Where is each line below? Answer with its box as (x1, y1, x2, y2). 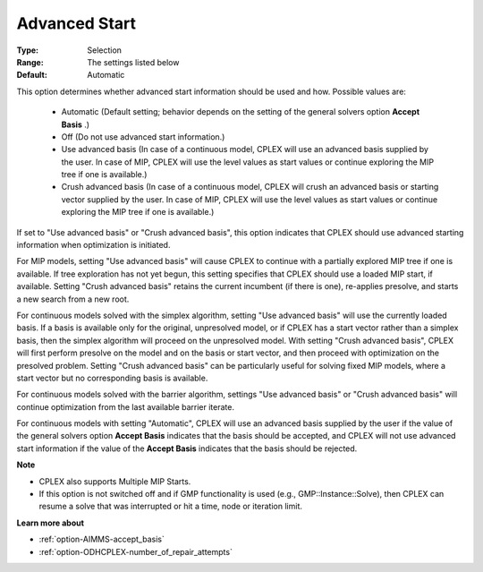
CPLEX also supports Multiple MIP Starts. (38, 475, 191, 487)
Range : (16, 56, 44, 67)
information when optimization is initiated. (16, 240, 171, 251)
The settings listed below (87, 56, 180, 67)
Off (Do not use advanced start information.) (61, 131, 225, 142)
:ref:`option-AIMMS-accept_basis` (38, 534, 165, 545)
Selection (87, 45, 123, 55)
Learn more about (16, 517, 85, 528)
